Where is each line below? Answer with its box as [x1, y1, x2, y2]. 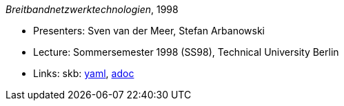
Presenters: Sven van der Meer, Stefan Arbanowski [33, 25, 265, 36]
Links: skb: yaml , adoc [33, 67, 134, 79]
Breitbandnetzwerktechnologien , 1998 [6, 3, 179, 15]
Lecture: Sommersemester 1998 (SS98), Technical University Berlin [33, 46, 339, 58]
